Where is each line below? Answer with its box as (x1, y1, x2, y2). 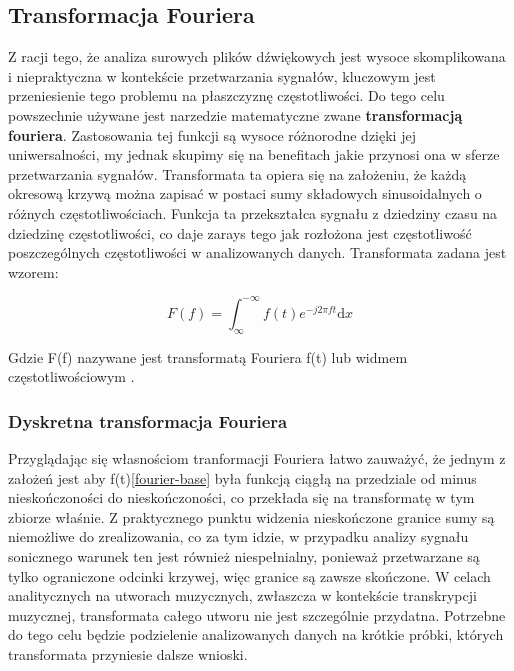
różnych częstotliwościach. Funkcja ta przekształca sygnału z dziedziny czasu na (8, 202, 498, 223)
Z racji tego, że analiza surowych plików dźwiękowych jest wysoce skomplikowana (8, 46, 506, 67)
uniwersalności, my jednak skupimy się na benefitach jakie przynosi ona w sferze (8, 144, 500, 165)
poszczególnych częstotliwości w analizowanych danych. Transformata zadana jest (8, 242, 507, 263)
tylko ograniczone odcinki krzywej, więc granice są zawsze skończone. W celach (8, 565, 491, 586)
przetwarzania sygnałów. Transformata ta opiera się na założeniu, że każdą (8, 163, 467, 184)
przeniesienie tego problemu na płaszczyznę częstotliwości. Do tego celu (8, 85, 445, 106)
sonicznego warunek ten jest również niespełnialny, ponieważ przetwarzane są (8, 546, 480, 566)
